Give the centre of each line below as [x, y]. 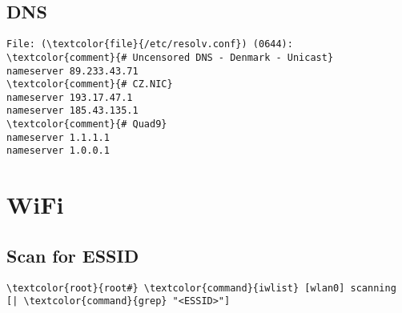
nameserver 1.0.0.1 [58, 151]
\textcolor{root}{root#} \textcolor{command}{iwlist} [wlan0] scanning [201, 288]
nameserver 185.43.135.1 [72, 111]
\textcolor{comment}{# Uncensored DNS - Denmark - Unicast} [170, 57]
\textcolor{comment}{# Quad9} [87, 124]
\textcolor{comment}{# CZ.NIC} [90, 84]
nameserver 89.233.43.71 [72, 71]
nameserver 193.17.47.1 [70, 97]
